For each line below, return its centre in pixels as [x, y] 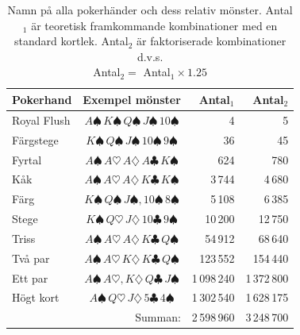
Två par [31, 258]
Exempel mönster [132, 99]
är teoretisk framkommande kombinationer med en [154, 25]
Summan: [158, 317]
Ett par [30, 277]
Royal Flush [41, 119]
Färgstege [35, 139]
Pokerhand [42, 99]
